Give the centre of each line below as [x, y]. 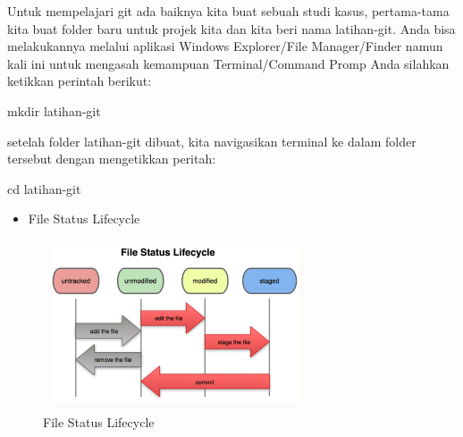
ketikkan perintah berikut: [80, 81]
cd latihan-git [44, 188]
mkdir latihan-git [54, 110]
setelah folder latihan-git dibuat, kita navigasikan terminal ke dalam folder [212, 141]
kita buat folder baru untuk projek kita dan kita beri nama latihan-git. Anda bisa [231, 28]
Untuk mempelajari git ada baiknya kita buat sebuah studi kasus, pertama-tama [228, 11]
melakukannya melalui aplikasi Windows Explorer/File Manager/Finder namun [225, 46]
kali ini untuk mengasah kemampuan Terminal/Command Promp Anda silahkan [228, 63]
